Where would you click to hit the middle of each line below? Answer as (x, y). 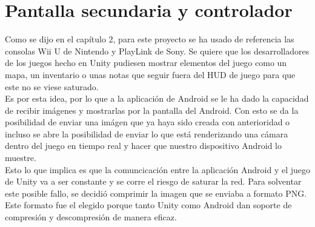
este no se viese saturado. (52, 86)
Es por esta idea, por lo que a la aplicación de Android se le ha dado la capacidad (157, 98)
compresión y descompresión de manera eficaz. (91, 217)
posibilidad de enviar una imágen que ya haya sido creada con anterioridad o (148, 122)
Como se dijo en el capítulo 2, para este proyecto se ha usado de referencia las (150, 39)
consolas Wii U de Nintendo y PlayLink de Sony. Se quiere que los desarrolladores (157, 51)
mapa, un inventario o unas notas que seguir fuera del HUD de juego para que (150, 74)
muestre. (21, 158)
